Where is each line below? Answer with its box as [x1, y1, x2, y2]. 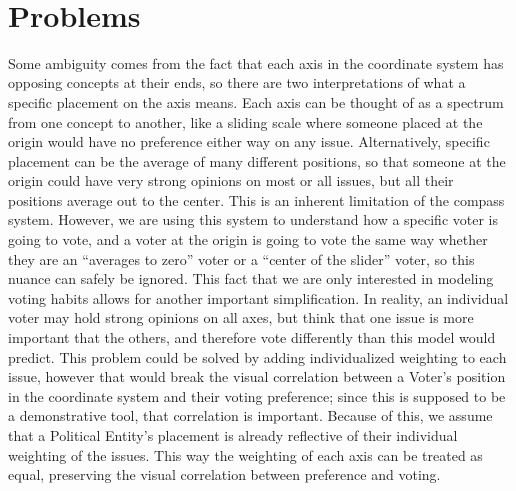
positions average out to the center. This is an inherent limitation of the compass [8, 189, 505, 210]
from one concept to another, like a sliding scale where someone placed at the [8, 111, 483, 132]
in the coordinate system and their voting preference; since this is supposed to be [8, 385, 506, 406]
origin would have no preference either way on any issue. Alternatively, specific [8, 131, 490, 152]
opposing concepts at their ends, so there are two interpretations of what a [8, 72, 466, 93]
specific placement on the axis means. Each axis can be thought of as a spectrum [8, 91, 504, 112]
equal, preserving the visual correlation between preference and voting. [8, 464, 441, 485]
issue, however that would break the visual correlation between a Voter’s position [8, 366, 506, 387]
